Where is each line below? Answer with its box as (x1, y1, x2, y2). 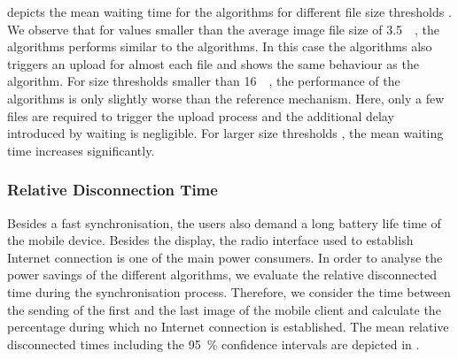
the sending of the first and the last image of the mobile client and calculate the (7, 300, 441, 318)
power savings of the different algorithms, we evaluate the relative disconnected (7, 265, 437, 284)
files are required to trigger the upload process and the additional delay (7, 106, 394, 125)
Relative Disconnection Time (7, 179, 218, 201)
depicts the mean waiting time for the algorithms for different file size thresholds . (7, 3, 452, 20)
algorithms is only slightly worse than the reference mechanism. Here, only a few (7, 88, 445, 107)
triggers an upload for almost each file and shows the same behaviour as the (7, 54, 419, 73)
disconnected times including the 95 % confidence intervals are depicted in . (7, 334, 420, 353)
